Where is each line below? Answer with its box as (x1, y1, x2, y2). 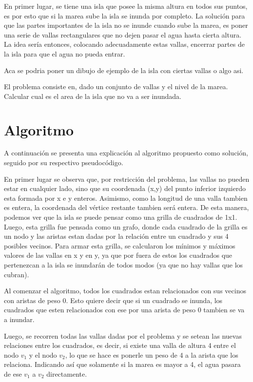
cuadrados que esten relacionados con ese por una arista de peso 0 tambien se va (4, 305, 245, 315)
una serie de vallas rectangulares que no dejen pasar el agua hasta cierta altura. (4, 29, 242, 39)
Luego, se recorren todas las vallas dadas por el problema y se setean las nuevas (4, 330, 242, 341)
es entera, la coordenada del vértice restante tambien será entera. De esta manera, (4, 202, 249, 212)
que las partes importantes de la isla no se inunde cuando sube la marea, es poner (4, 20, 248, 30)
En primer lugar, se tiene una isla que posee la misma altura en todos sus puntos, (4, 1, 248, 11)
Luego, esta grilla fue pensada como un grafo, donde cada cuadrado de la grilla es (4, 221, 248, 231)
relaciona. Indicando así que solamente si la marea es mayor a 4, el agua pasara (4, 359, 241, 369)
